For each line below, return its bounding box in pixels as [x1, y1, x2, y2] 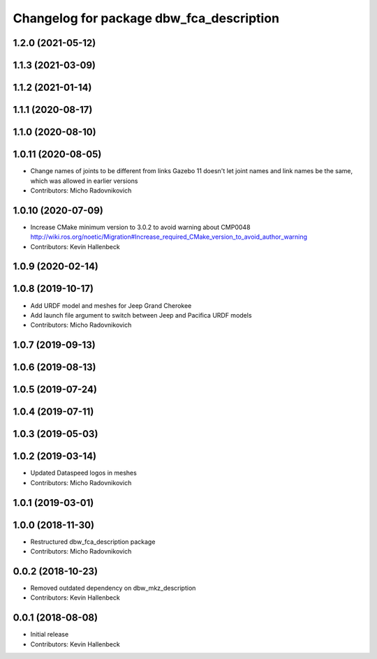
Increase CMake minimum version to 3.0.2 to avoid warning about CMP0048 [30, 223, 251, 231]
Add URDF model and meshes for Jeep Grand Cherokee [30, 301, 192, 310]
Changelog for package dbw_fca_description [13, 10, 279, 26]
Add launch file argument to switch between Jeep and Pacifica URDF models [30, 311, 252, 319]
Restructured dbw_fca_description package [30, 538, 156, 546]
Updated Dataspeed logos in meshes [30, 468, 138, 477]
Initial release [30, 630, 69, 639]
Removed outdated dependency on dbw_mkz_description [30, 584, 196, 592]
